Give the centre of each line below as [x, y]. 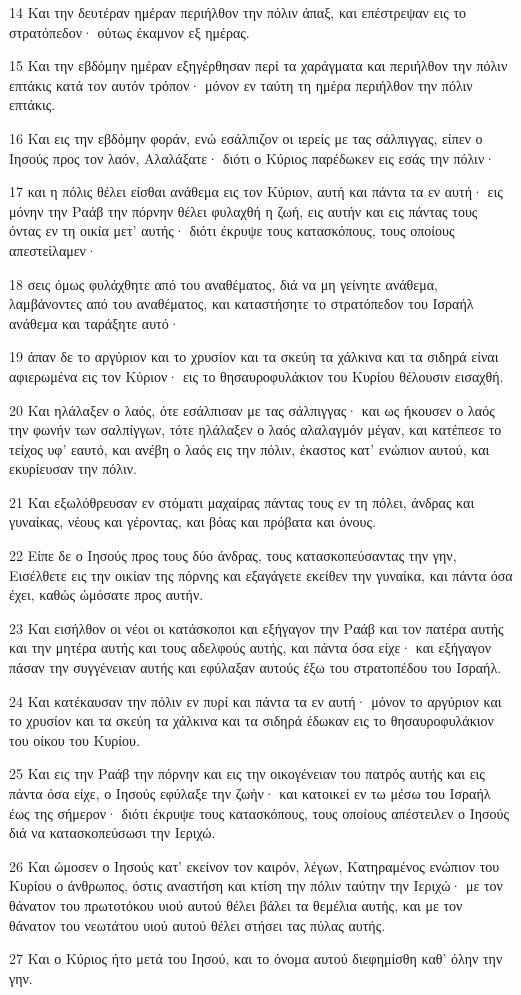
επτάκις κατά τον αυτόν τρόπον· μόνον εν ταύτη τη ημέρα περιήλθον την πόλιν [241, 84]
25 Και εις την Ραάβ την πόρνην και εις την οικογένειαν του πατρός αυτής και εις [247, 773]
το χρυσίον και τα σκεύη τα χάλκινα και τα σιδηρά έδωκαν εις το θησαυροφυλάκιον [251, 720]
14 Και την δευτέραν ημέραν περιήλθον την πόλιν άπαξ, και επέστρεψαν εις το [238, 12]
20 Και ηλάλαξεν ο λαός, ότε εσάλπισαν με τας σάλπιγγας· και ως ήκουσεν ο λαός [252, 409]
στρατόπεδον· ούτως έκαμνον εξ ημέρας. [129, 31]
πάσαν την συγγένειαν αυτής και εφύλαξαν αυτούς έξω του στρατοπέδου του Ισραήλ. [255, 667]
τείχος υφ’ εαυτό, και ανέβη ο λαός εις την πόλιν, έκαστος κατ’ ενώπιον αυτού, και [249, 448]
